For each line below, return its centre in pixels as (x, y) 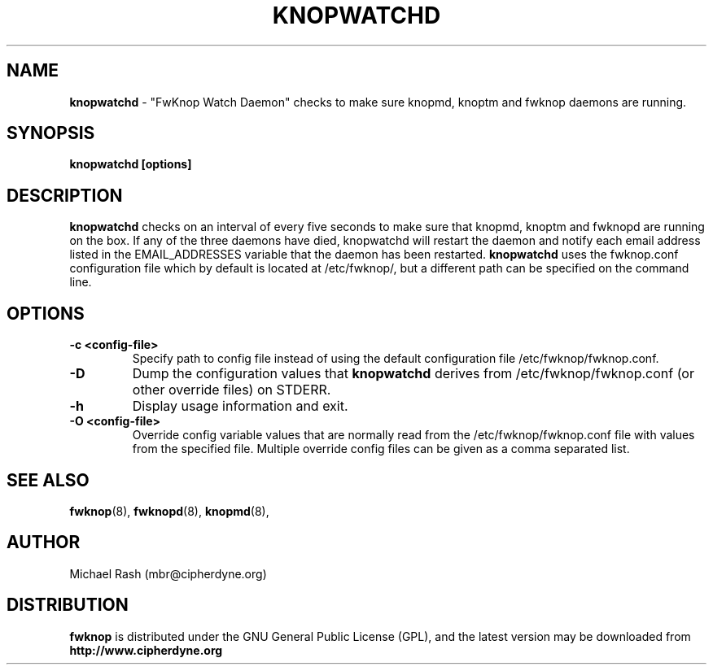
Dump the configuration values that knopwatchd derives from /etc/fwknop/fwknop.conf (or (413, 374)
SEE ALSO (48, 480)
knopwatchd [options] (131, 164)
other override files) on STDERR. (232, 390)
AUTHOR (44, 542)
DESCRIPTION (65, 195)
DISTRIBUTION (68, 605)
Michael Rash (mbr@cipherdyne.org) (168, 573)
